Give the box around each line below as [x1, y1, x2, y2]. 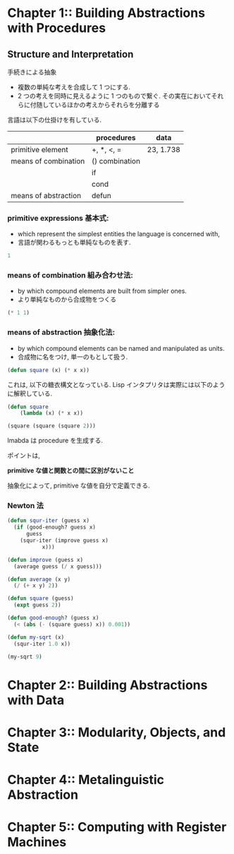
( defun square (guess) [7, 595, 74, 602]
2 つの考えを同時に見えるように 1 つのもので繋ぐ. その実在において [17, 92, 211, 100]
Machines [7, 834, 67, 850]
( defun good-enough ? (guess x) [7, 614, 99, 622]
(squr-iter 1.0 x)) [13, 640, 71, 647]
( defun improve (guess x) [7, 556, 83, 563]
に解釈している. [7, 389, 53, 398]
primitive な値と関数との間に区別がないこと [7, 466, 135, 475]
